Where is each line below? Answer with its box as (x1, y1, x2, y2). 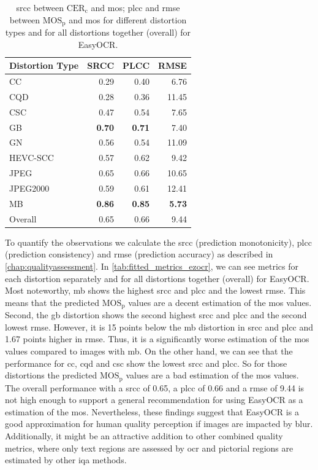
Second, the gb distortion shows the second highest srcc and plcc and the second (5, 308, 307, 321)
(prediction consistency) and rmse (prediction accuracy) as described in (5, 248, 273, 260)
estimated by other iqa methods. (5, 453, 127, 466)
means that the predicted (5, 296, 100, 308)
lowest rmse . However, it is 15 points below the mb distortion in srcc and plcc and (5, 320, 314, 333)
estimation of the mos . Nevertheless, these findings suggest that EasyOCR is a (5, 405, 299, 418)
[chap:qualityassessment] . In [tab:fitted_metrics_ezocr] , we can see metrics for (5, 259, 298, 272)
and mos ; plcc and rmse (91, 1, 180, 14)
